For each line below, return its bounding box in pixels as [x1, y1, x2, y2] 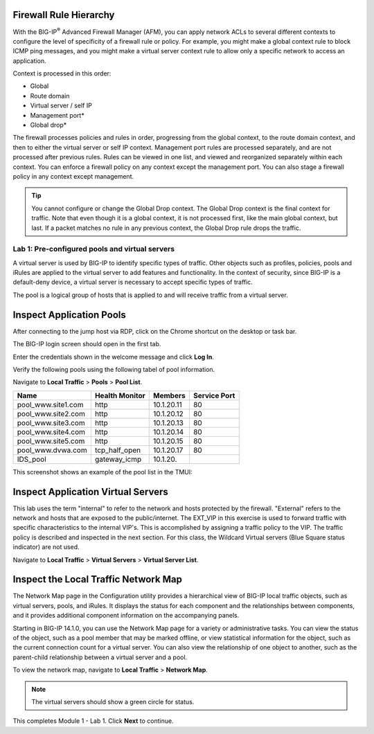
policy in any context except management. [12, 172, 134, 180]
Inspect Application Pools [12, 309, 126, 321]
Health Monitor [94, 391, 145, 400]
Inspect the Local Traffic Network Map [12, 573, 183, 585]
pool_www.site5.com [17, 436, 85, 446]
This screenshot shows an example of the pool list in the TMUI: [12, 467, 193, 476]
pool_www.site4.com [17, 427, 86, 436]
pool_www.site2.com [17, 409, 86, 418]
